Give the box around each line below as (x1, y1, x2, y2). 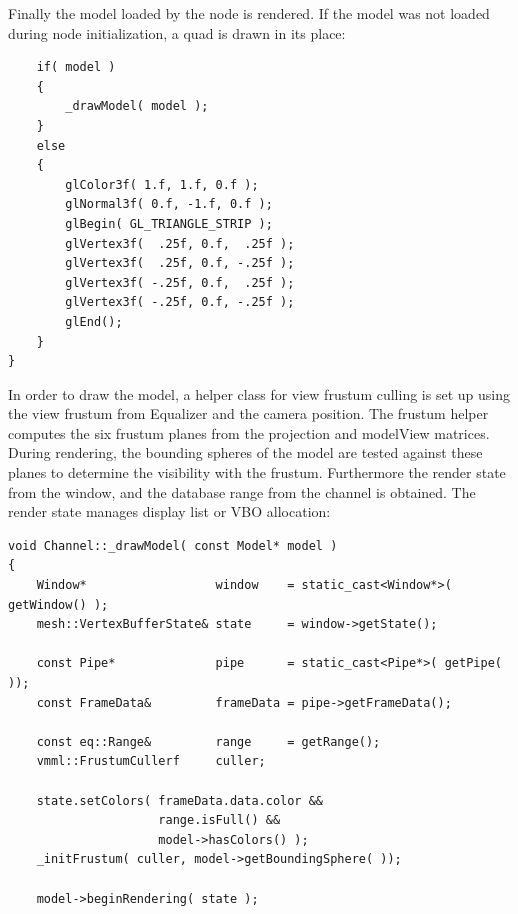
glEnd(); (65, 314, 123, 329)
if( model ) (36, 60, 116, 75)
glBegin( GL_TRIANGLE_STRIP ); (65, 216, 273, 231)
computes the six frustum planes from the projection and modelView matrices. (8, 422, 490, 443)
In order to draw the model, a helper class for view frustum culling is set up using (8, 383, 510, 404)
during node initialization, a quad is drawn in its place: (8, 22, 346, 43)
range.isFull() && (158, 813, 281, 828)
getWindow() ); (8, 597, 109, 612)
